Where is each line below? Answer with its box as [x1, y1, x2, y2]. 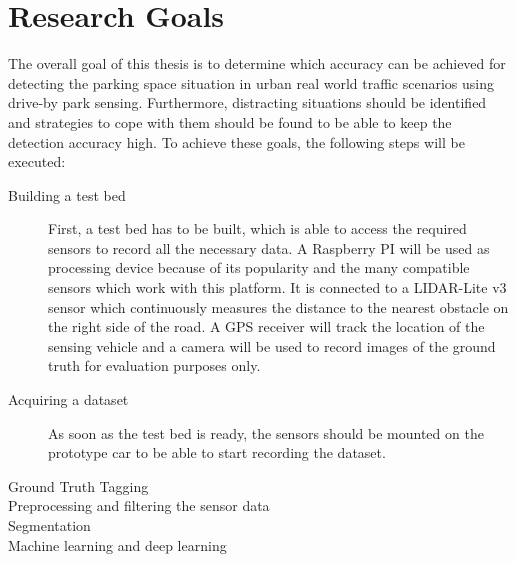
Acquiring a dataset [8, 389, 129, 410]
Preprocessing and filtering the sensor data [8, 495, 270, 516]
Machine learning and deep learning [8, 534, 227, 555]
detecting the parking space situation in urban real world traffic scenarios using [8, 72, 494, 93]
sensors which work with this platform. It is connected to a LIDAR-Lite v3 [48, 277, 507, 298]
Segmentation [8, 515, 91, 535]
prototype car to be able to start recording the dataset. [48, 442, 386, 463]
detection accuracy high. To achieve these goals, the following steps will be [8, 131, 465, 152]
